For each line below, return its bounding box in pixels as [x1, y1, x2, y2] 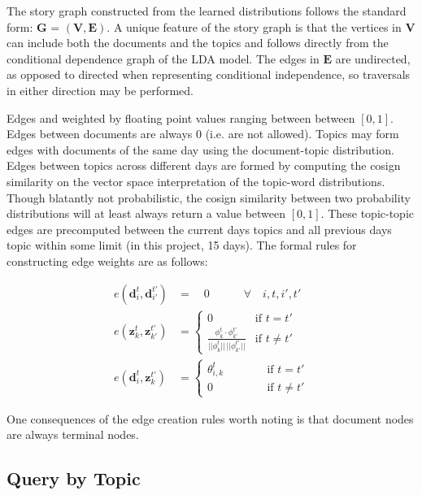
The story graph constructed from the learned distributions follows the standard [7, 2, 407, 19]
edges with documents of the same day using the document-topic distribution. [7, 141, 394, 158]
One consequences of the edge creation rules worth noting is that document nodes [7, 410, 414, 427]
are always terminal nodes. [7, 426, 139, 443]
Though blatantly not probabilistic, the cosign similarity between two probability [7, 189, 411, 206]
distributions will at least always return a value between [7, 205, 286, 222]
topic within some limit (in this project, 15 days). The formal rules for [7, 237, 357, 254]
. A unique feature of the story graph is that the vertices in [107, 18, 402, 35]
